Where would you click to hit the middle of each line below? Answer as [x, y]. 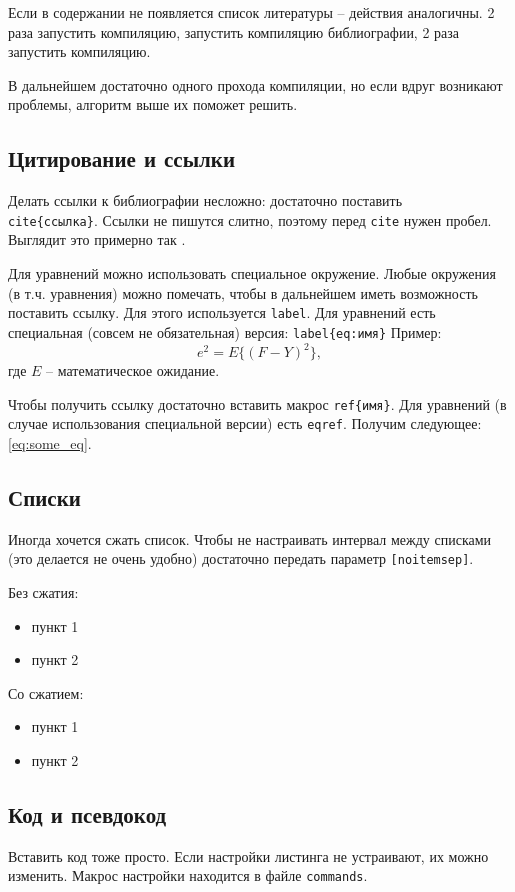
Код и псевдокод [87, 813]
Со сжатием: [46, 692]
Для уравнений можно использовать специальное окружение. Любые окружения [252, 273]
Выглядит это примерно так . [97, 239]
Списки [44, 496]
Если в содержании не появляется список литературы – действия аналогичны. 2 [251, 12]
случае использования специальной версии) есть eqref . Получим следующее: [245, 423]
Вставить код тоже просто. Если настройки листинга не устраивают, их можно [248, 855]
